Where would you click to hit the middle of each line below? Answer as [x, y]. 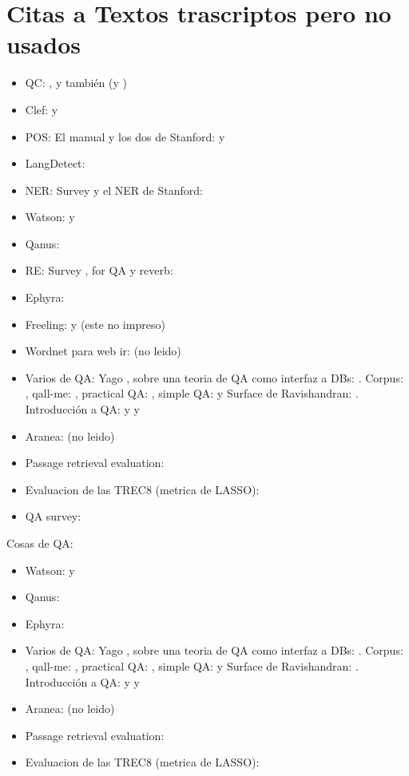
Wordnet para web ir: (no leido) [103, 351]
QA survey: [53, 516]
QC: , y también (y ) [76, 83]
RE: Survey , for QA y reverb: [99, 270]
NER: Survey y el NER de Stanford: [114, 190]
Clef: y [42, 109]
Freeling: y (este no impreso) [95, 324]
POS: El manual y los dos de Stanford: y [125, 136]
